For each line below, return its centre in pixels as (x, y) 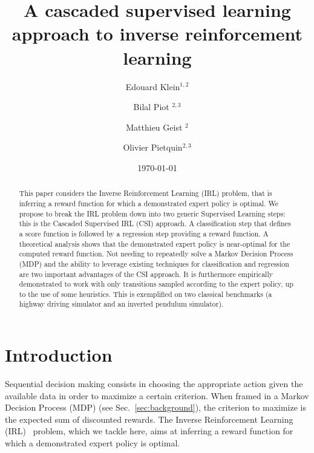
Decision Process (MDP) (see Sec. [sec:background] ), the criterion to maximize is (155, 407)
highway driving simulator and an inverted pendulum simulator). (121, 304)
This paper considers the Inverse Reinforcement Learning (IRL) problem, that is (146, 193)
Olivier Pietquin (153, 147)
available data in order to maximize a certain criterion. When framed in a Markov (157, 395)
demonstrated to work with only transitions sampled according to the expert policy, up (156, 284)
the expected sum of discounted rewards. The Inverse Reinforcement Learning (149, 419)
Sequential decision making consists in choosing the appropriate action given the (154, 384)
